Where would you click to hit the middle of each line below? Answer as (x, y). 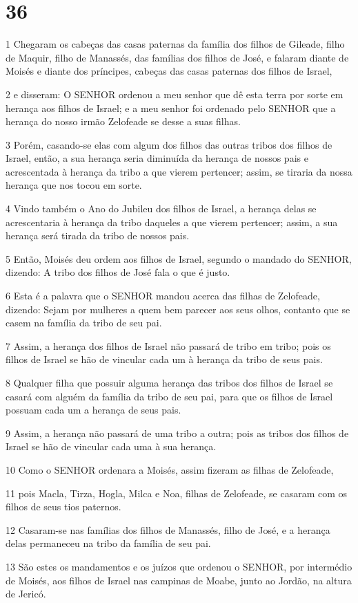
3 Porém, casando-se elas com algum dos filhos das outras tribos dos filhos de (169, 144)
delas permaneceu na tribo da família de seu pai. (108, 543)
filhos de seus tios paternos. (63, 507)
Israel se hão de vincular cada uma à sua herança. (111, 446)
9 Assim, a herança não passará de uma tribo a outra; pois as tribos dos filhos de (177, 433)
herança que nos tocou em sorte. (74, 185)
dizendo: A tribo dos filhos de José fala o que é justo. (118, 272)
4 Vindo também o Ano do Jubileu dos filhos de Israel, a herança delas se (161, 208)
